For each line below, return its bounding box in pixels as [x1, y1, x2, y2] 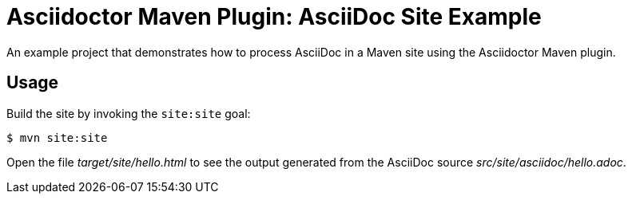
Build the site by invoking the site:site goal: [6, 106, 251, 120]
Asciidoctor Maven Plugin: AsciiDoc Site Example [6, 3, 542, 30]
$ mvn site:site [6, 131, 108, 144]
